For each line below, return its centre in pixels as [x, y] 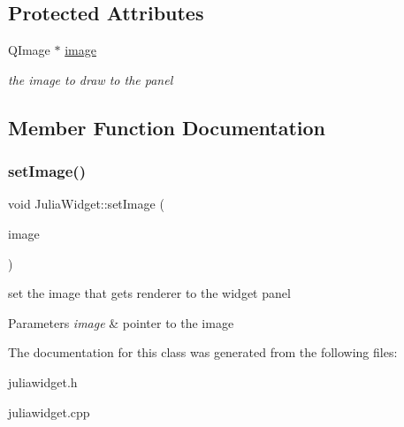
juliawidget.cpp [49, 412]
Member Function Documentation [167, 127]
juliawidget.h [43, 381]
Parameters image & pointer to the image [121, 322]
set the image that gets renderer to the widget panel [149, 293]
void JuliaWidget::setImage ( [86, 204]
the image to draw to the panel [91, 79]
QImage [29, 50]
